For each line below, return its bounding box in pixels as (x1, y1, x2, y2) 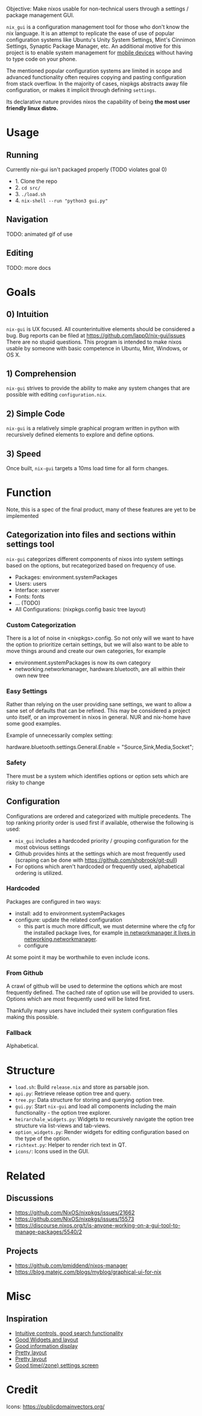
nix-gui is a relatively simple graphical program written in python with (6, 425, 180, 432)
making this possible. (6, 1014, 59, 1021)
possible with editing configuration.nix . (6, 391, 107, 398)
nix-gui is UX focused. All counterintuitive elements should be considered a (6, 325, 195, 332)
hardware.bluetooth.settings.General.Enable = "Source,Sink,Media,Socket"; (6, 744, 194, 751)
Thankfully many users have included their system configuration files (6, 1007, 178, 1014)
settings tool (6, 539, 55, 549)
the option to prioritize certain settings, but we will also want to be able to (6, 641, 189, 648)
